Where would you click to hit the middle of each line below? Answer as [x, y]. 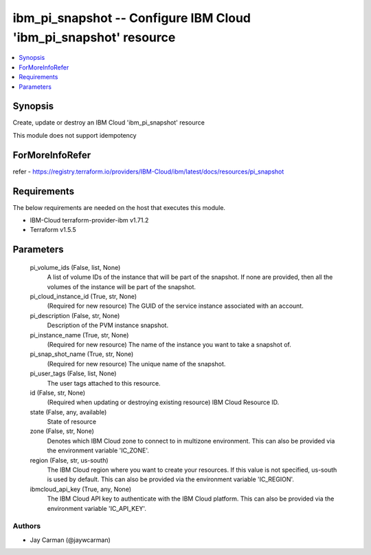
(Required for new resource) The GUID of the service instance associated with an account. [175, 306]
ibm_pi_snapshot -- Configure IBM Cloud [132, 18]
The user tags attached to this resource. [104, 383]
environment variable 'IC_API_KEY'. [97, 508]
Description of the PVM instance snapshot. [108, 325]
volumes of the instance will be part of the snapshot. [121, 286]
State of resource [72, 422]
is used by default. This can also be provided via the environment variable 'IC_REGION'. [171, 479]
